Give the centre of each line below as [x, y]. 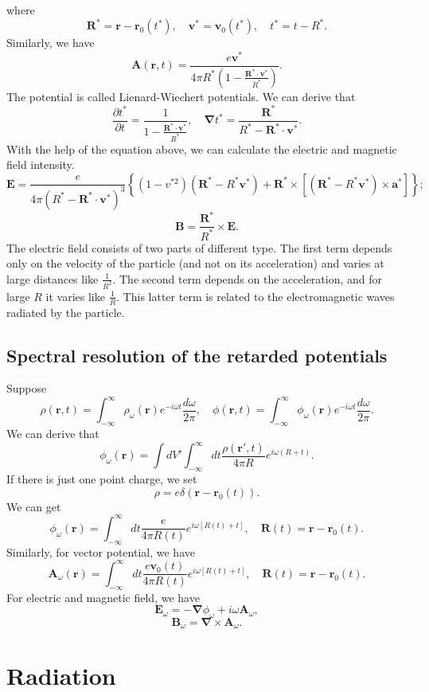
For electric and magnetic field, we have [103, 597]
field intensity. [41, 164]
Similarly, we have [51, 43]
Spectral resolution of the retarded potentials [197, 355]
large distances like [53, 278]
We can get [34, 506]
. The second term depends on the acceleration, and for [248, 278]
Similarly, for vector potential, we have [101, 551]
